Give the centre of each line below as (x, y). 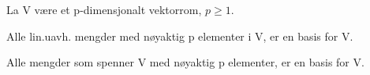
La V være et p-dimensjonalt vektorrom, (104, 9)
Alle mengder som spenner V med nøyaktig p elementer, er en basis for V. (185, 62)
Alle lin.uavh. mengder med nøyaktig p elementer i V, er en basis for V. (180, 36)
